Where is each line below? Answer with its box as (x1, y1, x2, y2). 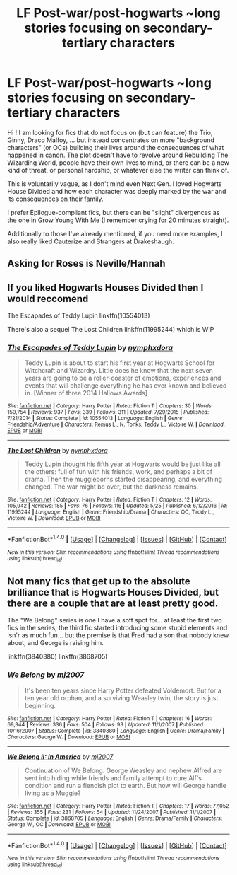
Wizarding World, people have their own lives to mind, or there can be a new (7, 158, 229, 167)
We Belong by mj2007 (7, 670, 85, 680)
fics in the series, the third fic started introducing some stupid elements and (7, 624, 228, 632)
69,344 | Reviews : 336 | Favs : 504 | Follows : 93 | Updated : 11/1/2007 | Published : (7, 721, 205, 728)
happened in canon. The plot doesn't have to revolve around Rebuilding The (7, 151, 229, 159)
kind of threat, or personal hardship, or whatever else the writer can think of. (7, 166, 229, 174)
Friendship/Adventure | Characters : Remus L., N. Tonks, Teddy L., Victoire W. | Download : (7, 421, 226, 429)
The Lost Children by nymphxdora (7, 446, 108, 455)
